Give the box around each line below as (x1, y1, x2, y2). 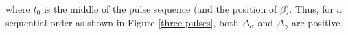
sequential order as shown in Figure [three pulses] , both (5, 15, 239, 29)
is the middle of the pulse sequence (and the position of (43, 2, 277, 15)
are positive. (291, 15, 343, 29)
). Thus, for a (285, 2, 342, 15)
